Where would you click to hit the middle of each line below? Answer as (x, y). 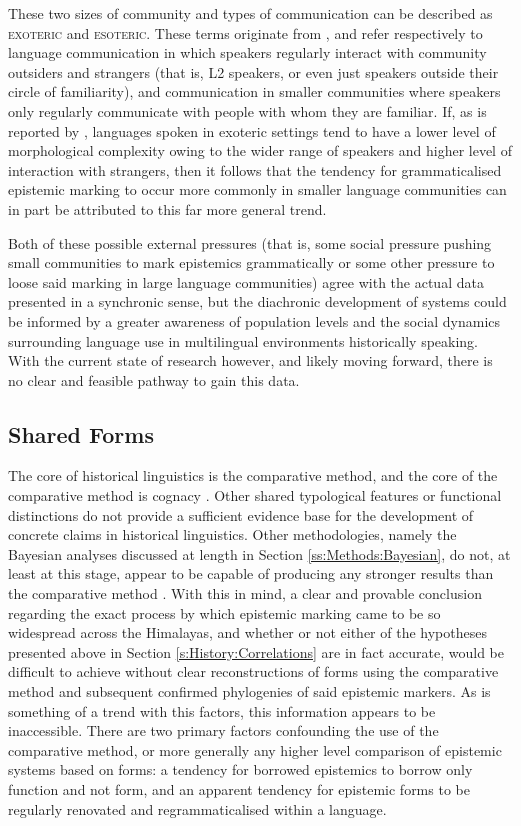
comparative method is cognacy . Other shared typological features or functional (255, 495)
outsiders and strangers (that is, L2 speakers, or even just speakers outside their (253, 71)
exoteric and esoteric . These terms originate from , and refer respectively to (245, 32)
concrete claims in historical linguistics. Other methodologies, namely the (232, 534)
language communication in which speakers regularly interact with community (247, 52)
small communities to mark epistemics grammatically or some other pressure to (251, 262)
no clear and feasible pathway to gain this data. (154, 379)
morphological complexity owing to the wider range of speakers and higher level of (260, 150)
